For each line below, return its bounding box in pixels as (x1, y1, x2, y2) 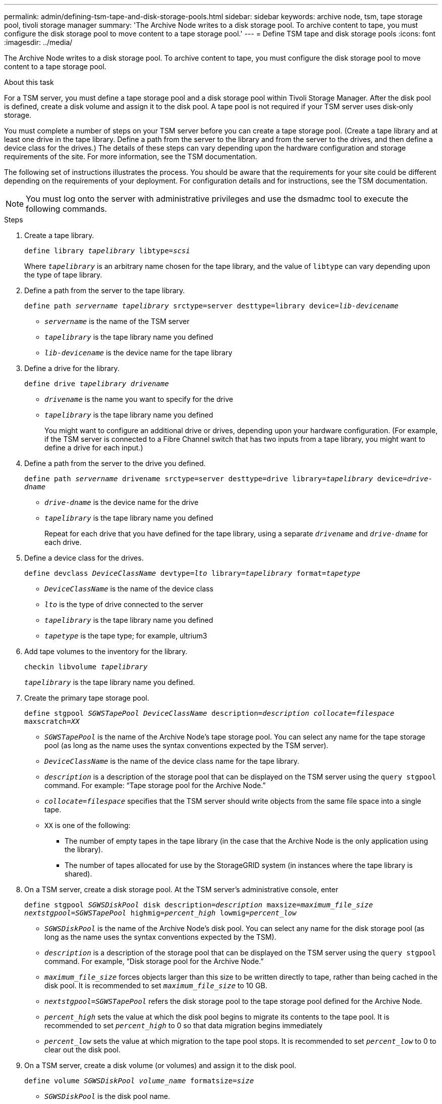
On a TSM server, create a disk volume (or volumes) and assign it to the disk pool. (24, 1061, 296, 1070)
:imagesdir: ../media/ (4, 38, 73, 47)
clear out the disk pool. (44, 1045, 121, 1054)
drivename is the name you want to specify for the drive (44, 395, 234, 403)
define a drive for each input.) (44, 443, 143, 452)
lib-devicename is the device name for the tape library (44, 348, 233, 357)
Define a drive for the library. (24, 364, 120, 373)
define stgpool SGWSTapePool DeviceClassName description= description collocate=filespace (24, 709, 395, 717)
